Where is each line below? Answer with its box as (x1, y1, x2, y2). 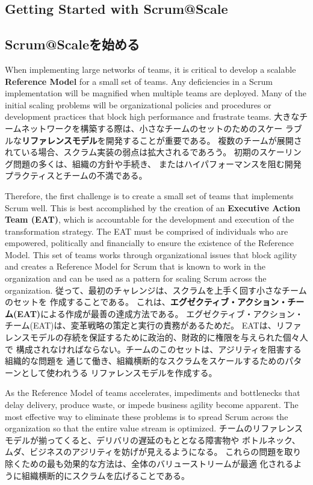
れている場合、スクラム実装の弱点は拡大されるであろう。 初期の (5, 146, 259, 158)
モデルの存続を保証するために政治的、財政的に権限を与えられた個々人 (29, 331, 308, 344)
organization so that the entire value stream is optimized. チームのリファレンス (5, 422, 303, 434)
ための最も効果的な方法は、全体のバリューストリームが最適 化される (21, 457, 294, 469)
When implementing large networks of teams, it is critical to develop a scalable (5, 63, 296, 75)
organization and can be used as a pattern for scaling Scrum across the (5, 272, 267, 285)
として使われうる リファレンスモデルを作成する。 (21, 366, 217, 378)
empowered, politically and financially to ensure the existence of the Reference (5, 236, 294, 249)
